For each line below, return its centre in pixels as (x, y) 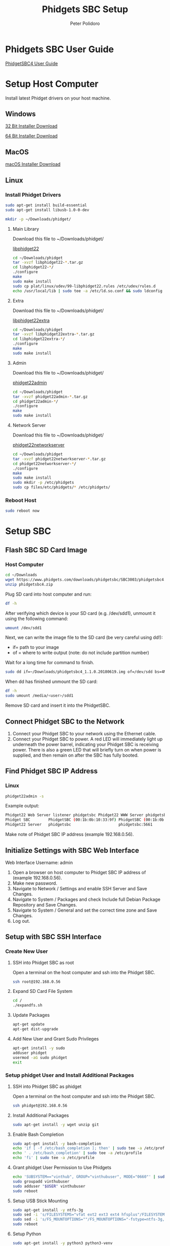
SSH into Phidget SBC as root (43, 962)
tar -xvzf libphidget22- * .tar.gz (48, 263)
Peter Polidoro (85, 23)
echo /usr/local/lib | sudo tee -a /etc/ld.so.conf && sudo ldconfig (88, 291)
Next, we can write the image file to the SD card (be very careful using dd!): (84, 637)
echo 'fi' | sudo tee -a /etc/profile (53, 1158)
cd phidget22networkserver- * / (45, 463)
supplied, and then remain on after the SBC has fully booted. (76, 755)
